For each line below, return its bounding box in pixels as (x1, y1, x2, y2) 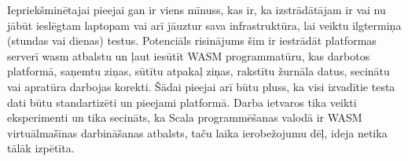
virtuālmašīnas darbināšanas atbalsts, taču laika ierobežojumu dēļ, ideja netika (7, 124, 388, 141)
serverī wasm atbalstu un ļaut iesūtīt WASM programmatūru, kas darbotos (7, 47, 370, 64)
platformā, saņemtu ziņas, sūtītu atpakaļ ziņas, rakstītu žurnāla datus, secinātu (7, 63, 390, 79)
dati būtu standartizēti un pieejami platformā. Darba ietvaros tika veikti (7, 93, 357, 110)
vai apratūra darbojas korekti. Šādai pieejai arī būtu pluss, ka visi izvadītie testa (7, 78, 395, 94)
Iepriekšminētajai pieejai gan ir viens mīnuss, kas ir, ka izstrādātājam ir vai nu (7, 2, 386, 17)
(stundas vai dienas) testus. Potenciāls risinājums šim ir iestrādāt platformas (7, 32, 377, 49)
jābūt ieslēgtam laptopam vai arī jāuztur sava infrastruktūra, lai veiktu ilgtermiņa (7, 16, 402, 33)
